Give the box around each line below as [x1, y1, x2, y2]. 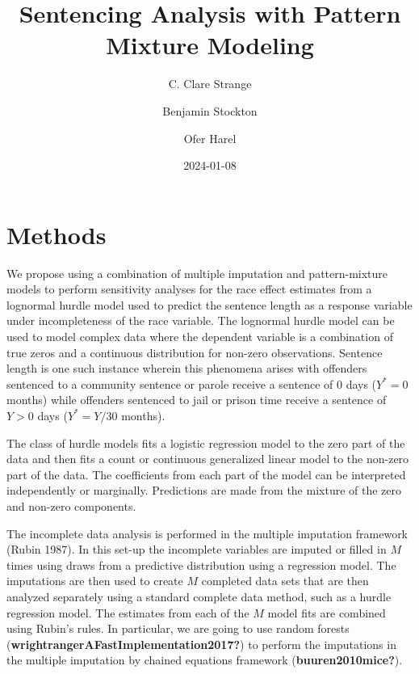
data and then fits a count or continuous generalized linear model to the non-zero [6, 450, 409, 467]
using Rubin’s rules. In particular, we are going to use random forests [6, 620, 350, 637]
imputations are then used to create [6, 572, 183, 589]
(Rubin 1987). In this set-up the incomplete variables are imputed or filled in [6, 541, 387, 558]
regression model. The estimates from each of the [6, 604, 249, 621]
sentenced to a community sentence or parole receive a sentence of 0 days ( [6, 375, 377, 392]
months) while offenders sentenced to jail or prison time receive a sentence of [6, 391, 387, 408]
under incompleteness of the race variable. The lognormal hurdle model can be [6, 312, 395, 329]
